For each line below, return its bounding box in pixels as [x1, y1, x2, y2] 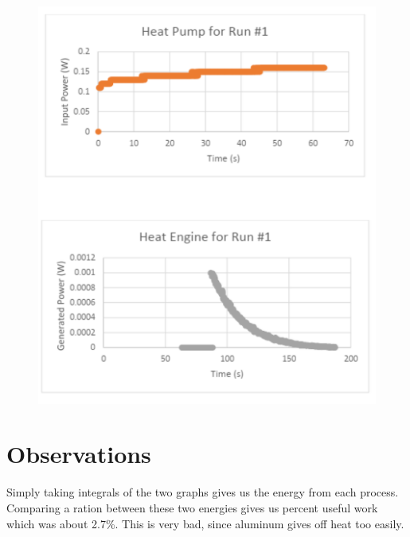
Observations [6, 438, 151, 470]
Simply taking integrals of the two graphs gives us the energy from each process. [6, 484, 399, 500]
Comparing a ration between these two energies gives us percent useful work [6, 499, 378, 516]
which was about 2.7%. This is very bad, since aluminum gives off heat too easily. [6, 515, 404, 531]
